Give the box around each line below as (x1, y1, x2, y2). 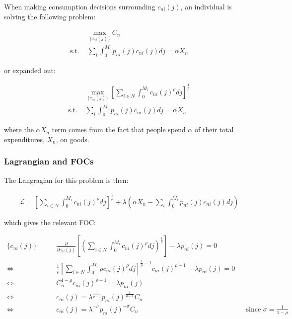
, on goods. (56, 134, 89, 144)
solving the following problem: (4, 11, 96, 21)
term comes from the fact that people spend (52, 124, 186, 135)
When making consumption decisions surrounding (4, 1, 155, 11)
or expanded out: (4, 65, 56, 75)
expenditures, (4, 134, 45, 144)
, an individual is (180, 1, 232, 11)
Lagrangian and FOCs (4, 155, 94, 167)
